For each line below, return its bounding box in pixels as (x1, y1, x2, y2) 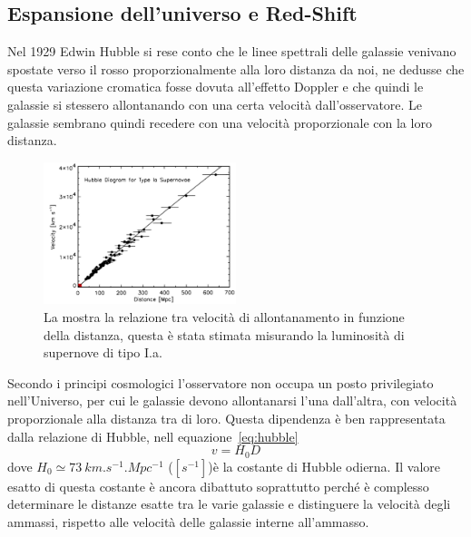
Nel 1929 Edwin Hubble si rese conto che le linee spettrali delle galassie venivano (7, 42, 456, 61)
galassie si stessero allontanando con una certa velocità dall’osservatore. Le (7, 94, 423, 113)
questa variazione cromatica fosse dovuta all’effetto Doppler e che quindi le (7, 77, 424, 96)
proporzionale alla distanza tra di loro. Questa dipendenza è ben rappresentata (7, 409, 446, 428)
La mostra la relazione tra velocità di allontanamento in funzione (44, 308, 405, 327)
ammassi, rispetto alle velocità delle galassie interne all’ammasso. (7, 512, 369, 531)
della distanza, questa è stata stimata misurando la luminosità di (44, 325, 405, 344)
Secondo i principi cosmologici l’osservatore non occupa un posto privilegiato (7, 373, 434, 392)
